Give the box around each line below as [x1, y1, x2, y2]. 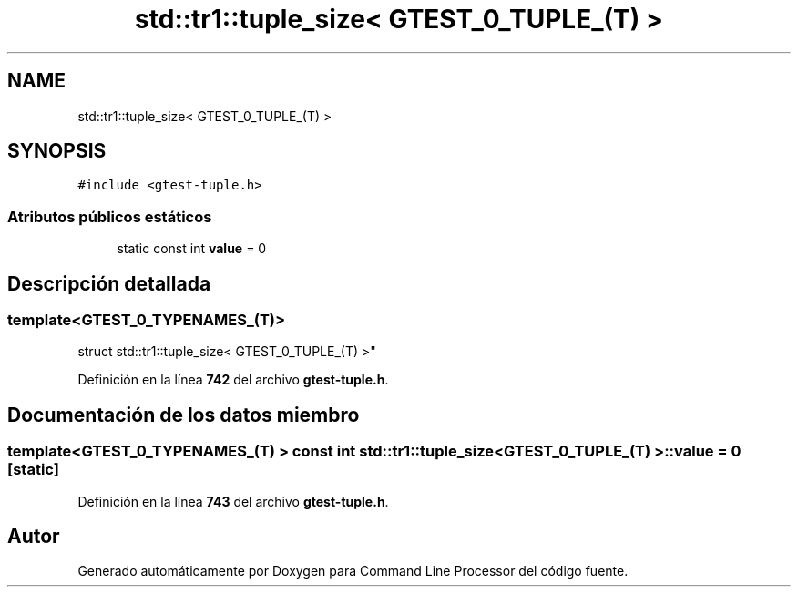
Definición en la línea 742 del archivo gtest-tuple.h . [77, 372, 389, 388]
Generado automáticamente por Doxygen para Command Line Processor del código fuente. [77, 563, 629, 579]
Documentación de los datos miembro [7, 403, 360, 426]
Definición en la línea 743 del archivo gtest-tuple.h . [77, 493, 389, 509]
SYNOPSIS [7, 139, 107, 163]
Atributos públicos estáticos [7, 207, 212, 226]
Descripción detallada [7, 271, 211, 295]
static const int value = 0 [117, 241, 267, 257]
